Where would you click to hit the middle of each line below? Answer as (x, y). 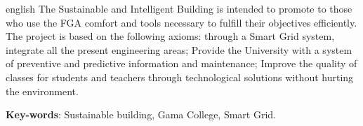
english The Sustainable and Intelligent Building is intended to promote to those (179, 8)
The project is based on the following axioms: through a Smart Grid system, (170, 36)
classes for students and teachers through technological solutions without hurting (180, 77)
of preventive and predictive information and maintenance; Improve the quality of (181, 63)
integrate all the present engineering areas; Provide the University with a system (179, 49)
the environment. (42, 91)
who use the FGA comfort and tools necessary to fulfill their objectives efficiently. (181, 22)
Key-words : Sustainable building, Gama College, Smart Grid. (141, 114)
